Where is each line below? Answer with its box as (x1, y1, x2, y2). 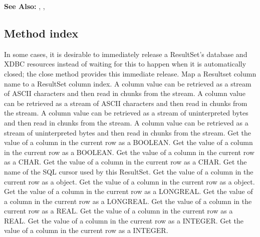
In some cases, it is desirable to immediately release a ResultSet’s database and (4, 48, 247, 59)
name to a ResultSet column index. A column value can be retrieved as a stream (4, 78, 251, 88)
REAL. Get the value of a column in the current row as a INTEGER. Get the (4, 215, 244, 225)
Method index (4, 25, 79, 40)
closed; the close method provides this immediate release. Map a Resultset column (4, 68, 256, 78)
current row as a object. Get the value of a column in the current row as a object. (4, 176, 255, 186)
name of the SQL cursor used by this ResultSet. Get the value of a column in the (4, 166, 253, 176)
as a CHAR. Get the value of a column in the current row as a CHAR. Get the (4, 156, 247, 167)
